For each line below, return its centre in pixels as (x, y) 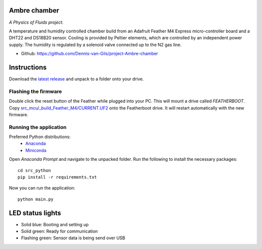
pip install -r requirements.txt (57, 177)
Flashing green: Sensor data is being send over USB (73, 238)
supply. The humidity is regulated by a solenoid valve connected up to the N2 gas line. (95, 45)
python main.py (36, 199)
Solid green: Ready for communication (59, 231)
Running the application (38, 127)
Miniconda (36, 150)
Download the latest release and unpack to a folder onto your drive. (76, 79)
